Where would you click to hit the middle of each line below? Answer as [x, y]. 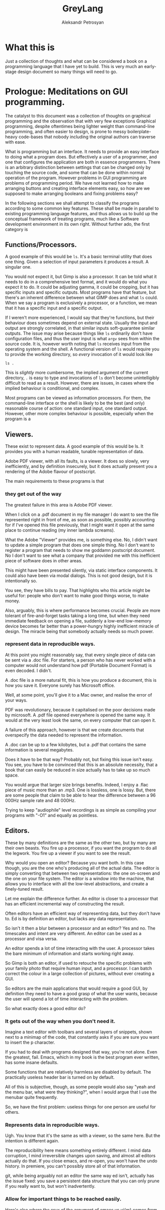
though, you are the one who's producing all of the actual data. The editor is [82, 868]
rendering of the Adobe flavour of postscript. [50, 471]
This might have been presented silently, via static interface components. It [81, 570]
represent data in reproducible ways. [50, 644]
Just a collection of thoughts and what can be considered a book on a [76, 61]
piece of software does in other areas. [44, 560]
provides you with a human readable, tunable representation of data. [75, 452]
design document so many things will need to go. [67, 72]
